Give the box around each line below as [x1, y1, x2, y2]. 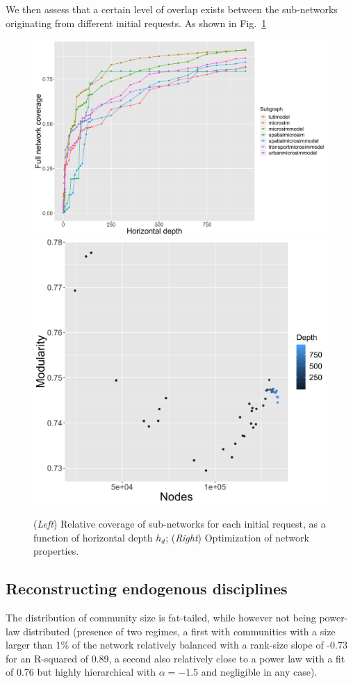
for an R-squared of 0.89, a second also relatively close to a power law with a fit [6, 651, 345, 665]
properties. [33, 544, 79, 558]
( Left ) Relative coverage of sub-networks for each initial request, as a [33, 516, 326, 531]
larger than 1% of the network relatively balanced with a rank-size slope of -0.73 [6, 637, 347, 652]
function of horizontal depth [33, 530, 153, 544]
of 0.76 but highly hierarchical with [6, 665, 156, 679]
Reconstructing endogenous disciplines [6, 578, 288, 599]
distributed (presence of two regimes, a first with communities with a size [23, 624, 336, 638]
